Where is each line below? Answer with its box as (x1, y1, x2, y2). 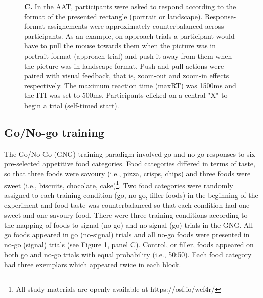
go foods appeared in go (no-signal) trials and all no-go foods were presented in (4, 229, 250, 240)
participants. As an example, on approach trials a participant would (24, 30, 235, 41)
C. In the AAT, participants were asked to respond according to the (24, 1, 236, 11)
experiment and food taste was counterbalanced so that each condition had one (4, 200, 250, 210)
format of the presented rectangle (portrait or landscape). (24, 11, 203, 21)
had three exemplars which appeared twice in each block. (4, 259, 181, 269)
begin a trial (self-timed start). (24, 100, 119, 110)
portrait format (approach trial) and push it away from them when (24, 50, 232, 61)
